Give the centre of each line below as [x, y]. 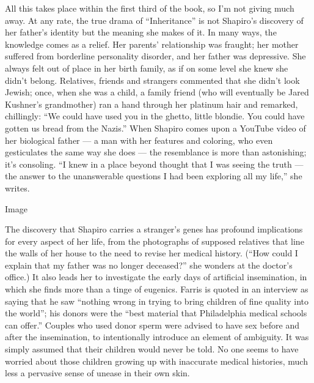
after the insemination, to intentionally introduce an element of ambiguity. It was [157, 337]
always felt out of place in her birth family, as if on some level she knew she [147, 68]
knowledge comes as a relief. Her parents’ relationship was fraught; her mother [152, 44]
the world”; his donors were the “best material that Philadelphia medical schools [156, 313]
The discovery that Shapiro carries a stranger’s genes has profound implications [154, 229]
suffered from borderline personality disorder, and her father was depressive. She [155, 56]
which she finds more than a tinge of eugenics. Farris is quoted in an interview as [157, 289]
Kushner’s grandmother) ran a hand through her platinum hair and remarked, [152, 104]
